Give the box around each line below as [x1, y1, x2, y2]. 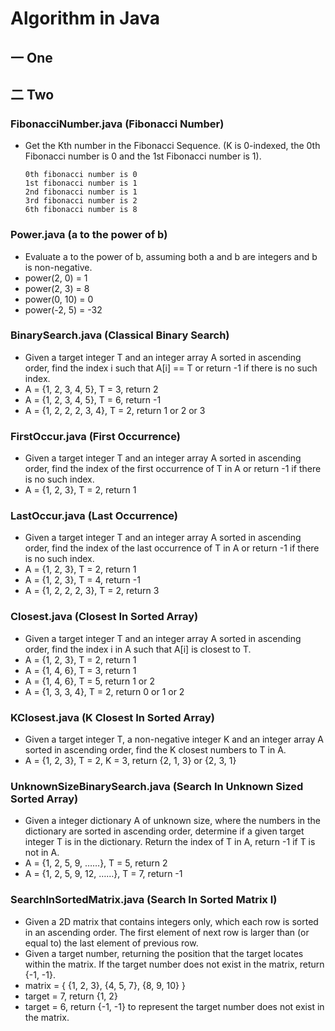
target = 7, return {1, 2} [24, 990, 118, 1002]
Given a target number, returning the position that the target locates [24, 947, 304, 959]
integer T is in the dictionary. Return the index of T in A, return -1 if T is [24, 836, 316, 848]
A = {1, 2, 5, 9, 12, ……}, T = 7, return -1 [24, 868, 183, 880]
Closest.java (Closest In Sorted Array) [10, 610, 199, 624]
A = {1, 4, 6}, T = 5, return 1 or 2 [24, 675, 155, 687]
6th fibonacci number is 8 [24, 205, 138, 215]
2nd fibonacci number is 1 [24, 187, 138, 197]
